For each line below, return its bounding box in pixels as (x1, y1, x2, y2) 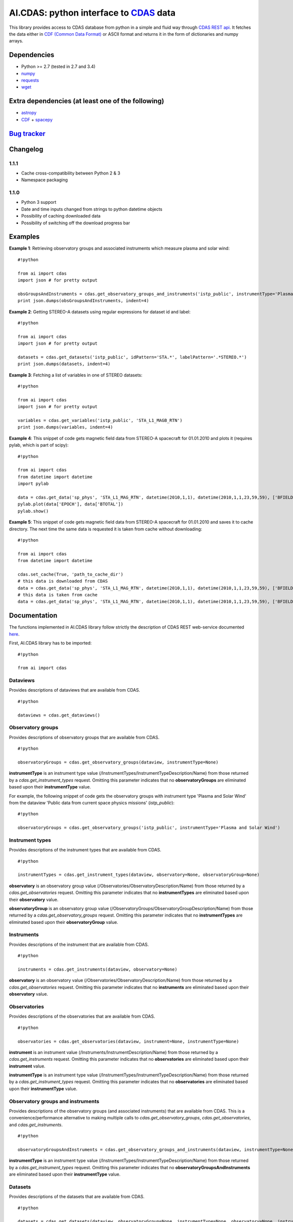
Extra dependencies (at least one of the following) (9, 97, 165, 105)
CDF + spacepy (21, 116, 53, 122)
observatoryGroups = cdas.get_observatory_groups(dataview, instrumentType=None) (18, 759, 219, 765)
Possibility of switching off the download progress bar (21, 220, 130, 226)
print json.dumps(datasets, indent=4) (18, 361, 111, 367)
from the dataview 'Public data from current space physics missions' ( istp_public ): (9, 800, 175, 806)
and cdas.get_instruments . (9, 1122, 63, 1128)
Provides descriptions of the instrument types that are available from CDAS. (9, 847, 162, 853)
